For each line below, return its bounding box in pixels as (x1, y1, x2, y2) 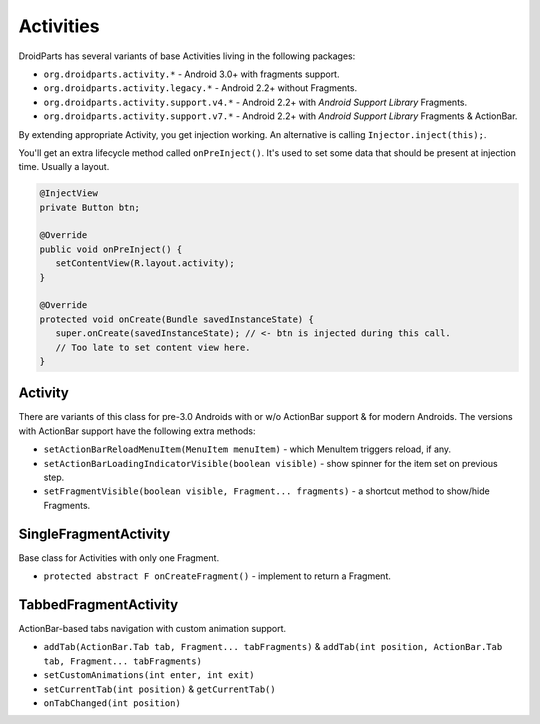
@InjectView (39, 188, 99, 199)
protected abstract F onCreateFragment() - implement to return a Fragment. (43, 570, 392, 582)
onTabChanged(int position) (43, 697, 182, 709)
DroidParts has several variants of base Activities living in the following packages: (18, 50, 356, 62)
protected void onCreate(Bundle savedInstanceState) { (39, 313, 314, 325)
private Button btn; (39, 201, 140, 213)
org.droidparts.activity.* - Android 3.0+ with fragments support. (43, 68, 340, 80)
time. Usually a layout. (18, 161, 110, 173)
